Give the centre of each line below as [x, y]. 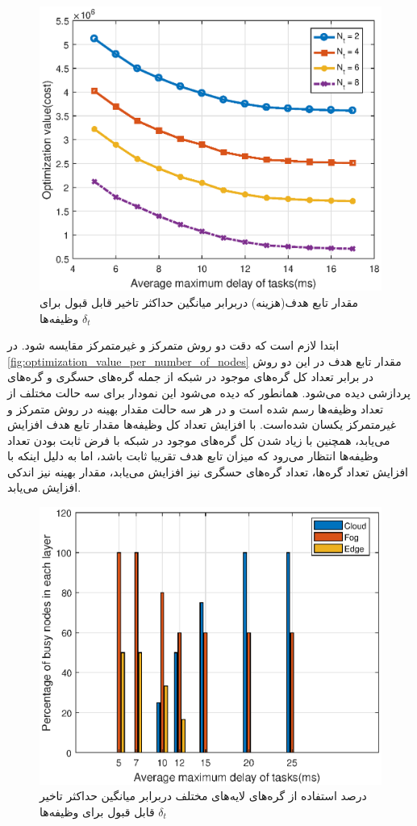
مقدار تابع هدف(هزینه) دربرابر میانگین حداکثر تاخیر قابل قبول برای [199, 302]
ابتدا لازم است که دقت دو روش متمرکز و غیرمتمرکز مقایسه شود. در [173, 345]
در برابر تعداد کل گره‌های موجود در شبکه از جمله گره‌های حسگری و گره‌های [191, 377]
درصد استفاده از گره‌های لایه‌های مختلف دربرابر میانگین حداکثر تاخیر [203, 796]
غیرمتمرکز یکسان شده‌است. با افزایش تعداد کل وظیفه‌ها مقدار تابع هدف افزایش [202, 424]
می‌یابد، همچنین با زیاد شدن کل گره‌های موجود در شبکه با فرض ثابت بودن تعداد [199, 440]
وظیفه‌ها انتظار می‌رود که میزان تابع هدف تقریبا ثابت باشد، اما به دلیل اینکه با [193, 456]
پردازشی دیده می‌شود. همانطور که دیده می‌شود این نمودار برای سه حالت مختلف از [209, 392]
